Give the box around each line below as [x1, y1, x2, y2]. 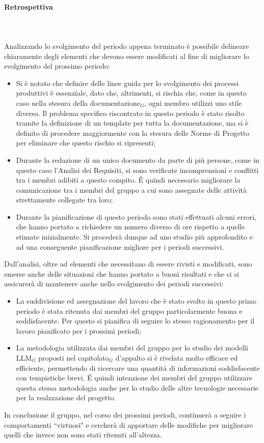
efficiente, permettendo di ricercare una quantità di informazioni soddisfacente [16, 362, 260, 373]
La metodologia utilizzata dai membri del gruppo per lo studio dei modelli [16, 342, 248, 353]
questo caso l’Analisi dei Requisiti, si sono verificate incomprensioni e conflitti [16, 164, 259, 175]
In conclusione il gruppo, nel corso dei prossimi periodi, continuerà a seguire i [4, 409, 246, 420]
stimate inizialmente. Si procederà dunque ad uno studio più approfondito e [16, 231, 253, 242]
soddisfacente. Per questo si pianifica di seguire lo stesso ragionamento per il [16, 315, 255, 326]
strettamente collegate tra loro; [16, 194, 113, 205]
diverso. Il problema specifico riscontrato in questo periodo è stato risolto [16, 107, 245, 118]
